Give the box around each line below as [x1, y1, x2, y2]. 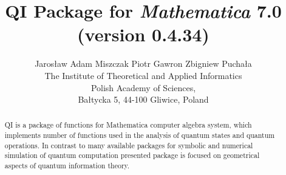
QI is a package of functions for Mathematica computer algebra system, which [4, 120, 252, 130]
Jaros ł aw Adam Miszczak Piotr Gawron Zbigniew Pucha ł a [35, 57, 252, 70]
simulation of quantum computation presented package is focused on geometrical [4, 150, 260, 160]
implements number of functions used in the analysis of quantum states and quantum [4, 130, 275, 140]
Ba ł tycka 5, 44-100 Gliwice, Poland [78, 93, 209, 106]
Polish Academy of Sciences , [90, 81, 196, 94]
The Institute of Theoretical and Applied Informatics [44, 69, 242, 81]
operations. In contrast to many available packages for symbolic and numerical [4, 140, 253, 150]
